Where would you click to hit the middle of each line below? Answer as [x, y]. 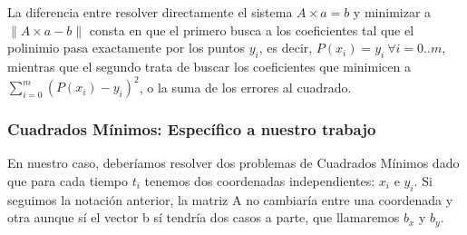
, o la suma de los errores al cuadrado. [245, 87]
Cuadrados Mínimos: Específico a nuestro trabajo [192, 129]
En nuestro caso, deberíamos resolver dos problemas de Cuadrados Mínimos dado [233, 163]
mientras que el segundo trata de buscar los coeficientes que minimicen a [209, 66]
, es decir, [286, 48]
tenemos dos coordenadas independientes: [260, 180]
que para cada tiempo [68, 180]
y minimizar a [392, 12]
